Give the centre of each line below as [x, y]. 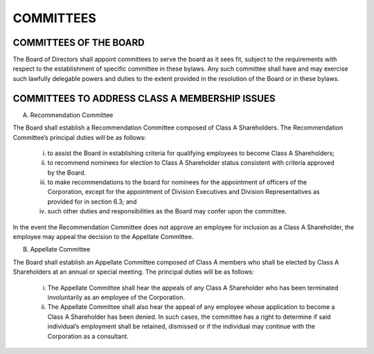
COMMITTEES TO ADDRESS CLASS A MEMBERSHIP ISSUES [144, 98]
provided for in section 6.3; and [92, 202]
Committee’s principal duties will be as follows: [80, 137]
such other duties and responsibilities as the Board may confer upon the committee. [167, 211]
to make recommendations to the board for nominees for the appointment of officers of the [177, 182]
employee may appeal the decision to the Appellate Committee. [103, 237]
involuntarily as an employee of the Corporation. [116, 297]
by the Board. [67, 172]
